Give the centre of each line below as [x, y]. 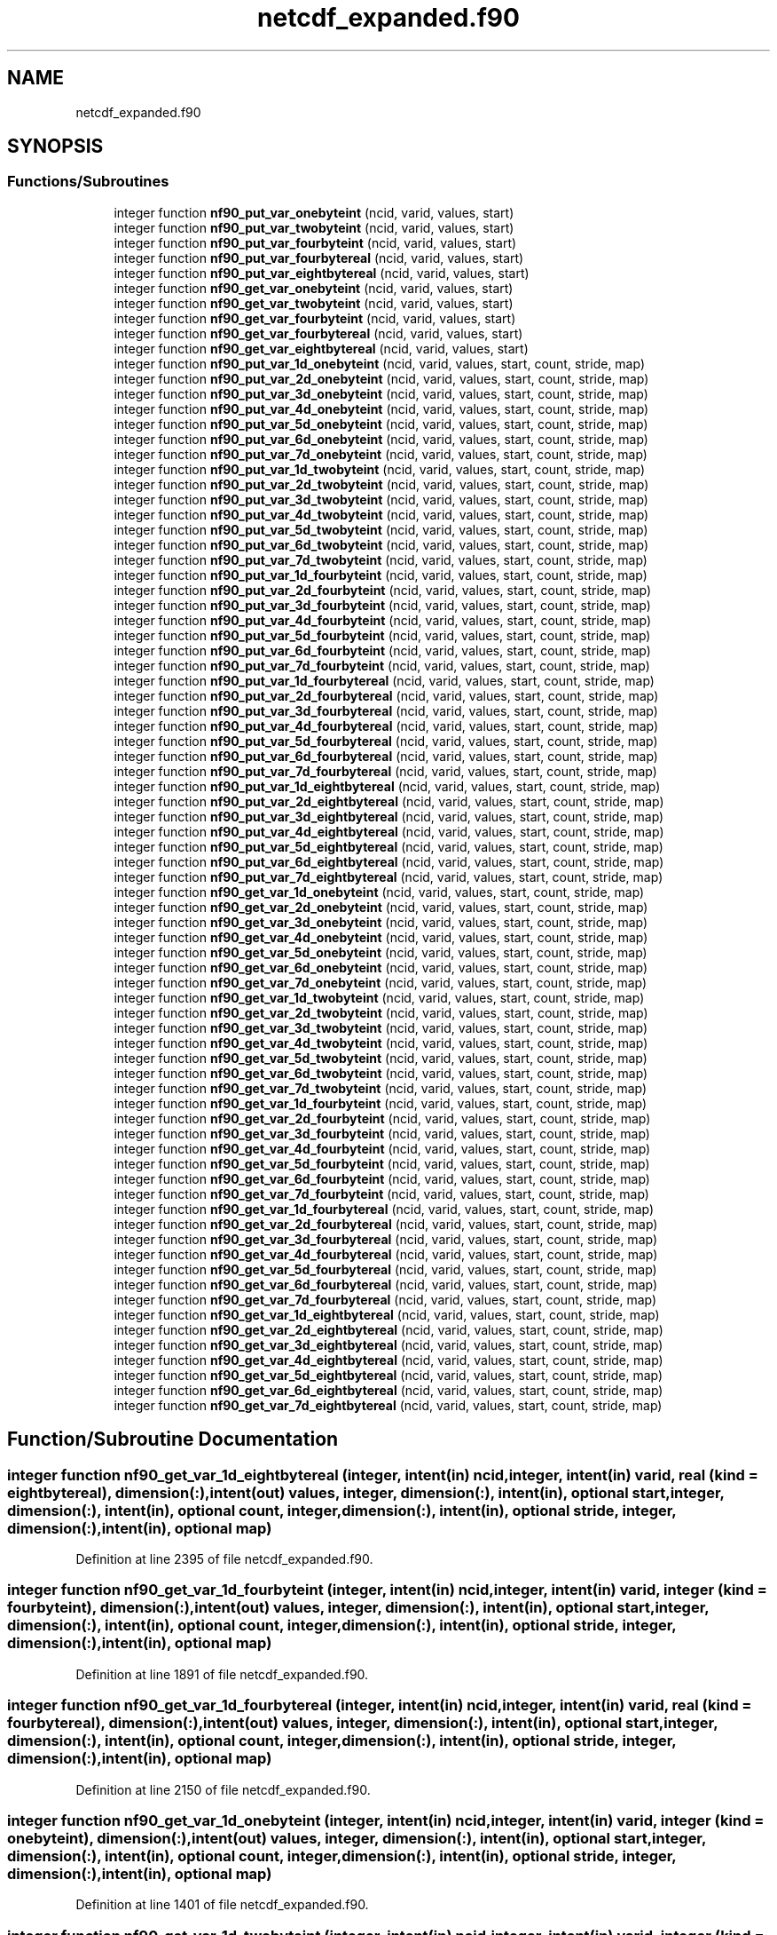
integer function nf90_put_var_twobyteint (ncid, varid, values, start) [314, 227]
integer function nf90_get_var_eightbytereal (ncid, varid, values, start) [321, 348]
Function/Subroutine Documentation [173, 1439]
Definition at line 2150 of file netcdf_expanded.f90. [223, 1789]
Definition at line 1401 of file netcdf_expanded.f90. [222, 1905]
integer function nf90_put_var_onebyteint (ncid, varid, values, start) [314, 212]
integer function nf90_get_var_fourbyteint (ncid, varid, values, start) [315, 318]
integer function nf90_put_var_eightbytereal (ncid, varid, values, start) [322, 273]
